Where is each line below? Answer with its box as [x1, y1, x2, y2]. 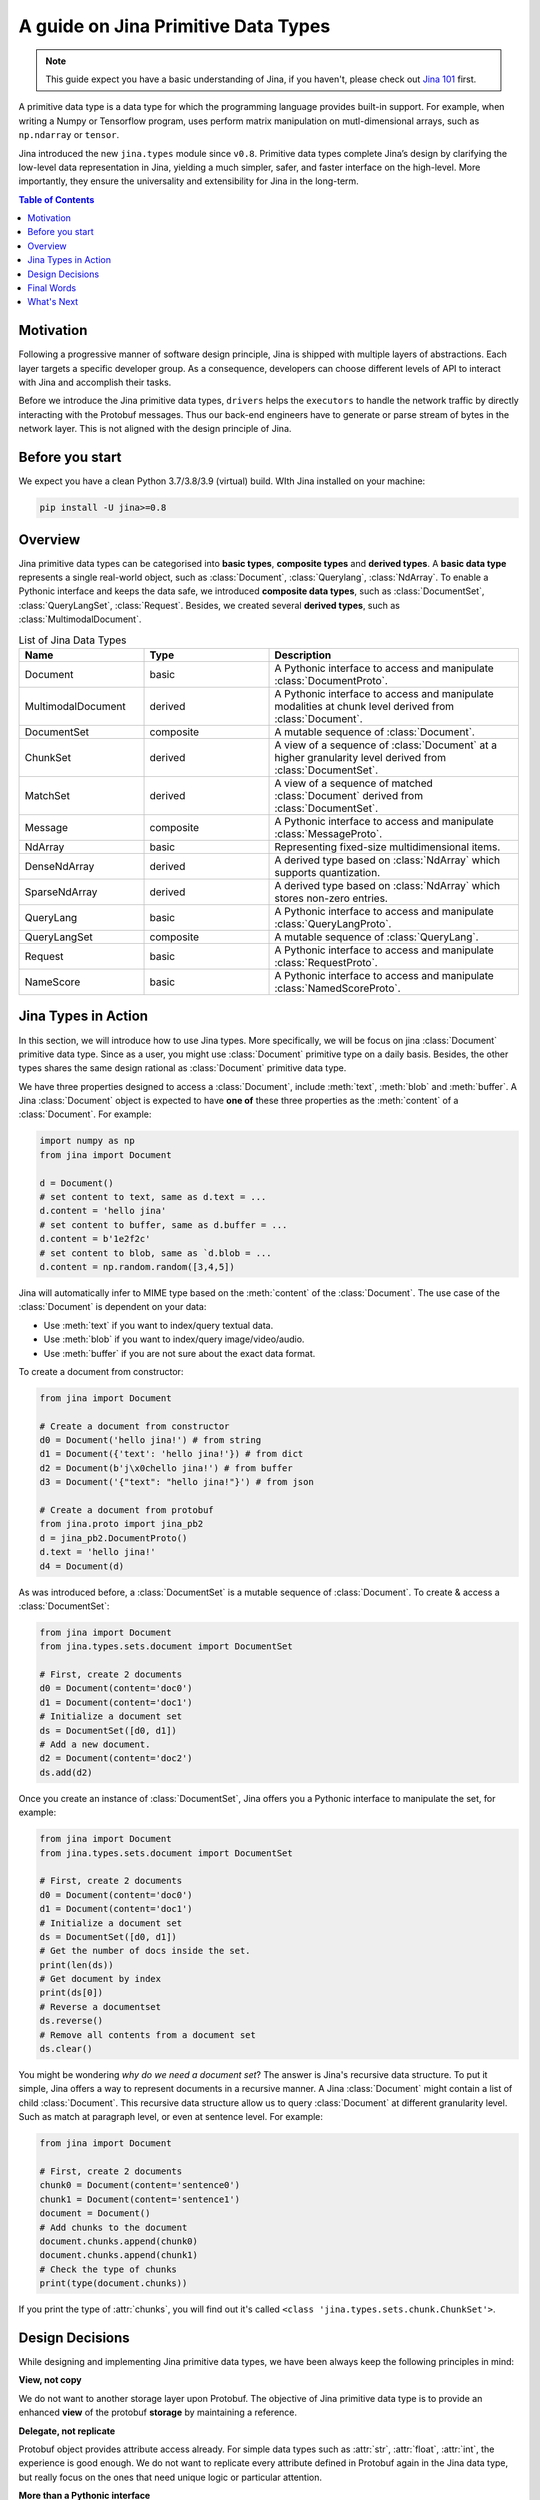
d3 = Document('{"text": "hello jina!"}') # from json [39, 1476, 314, 1488]
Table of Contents [18, 193, 95, 205]
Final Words [27, 282, 77, 294]
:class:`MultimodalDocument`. [18, 613, 142, 625]
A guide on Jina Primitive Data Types [18, 15, 331, 37]
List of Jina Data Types [18, 633, 127, 647]
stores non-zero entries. [274, 891, 389, 905]
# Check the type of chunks [39, 2263, 177, 2275]
